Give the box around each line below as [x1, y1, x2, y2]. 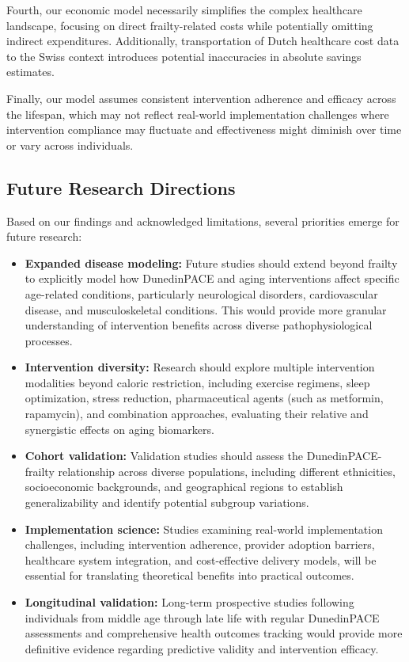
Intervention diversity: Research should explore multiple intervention [25, 359, 375, 375]
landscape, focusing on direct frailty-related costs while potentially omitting [6, 17, 373, 33]
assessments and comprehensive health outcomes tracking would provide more [25, 625, 403, 641]
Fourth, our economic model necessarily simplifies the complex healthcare [6, 2, 362, 17]
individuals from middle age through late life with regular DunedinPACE [25, 609, 380, 626]
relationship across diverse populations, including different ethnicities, [58, 462, 396, 479]
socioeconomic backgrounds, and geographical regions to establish [25, 478, 343, 495]
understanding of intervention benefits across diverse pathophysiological [25, 317, 373, 333]
